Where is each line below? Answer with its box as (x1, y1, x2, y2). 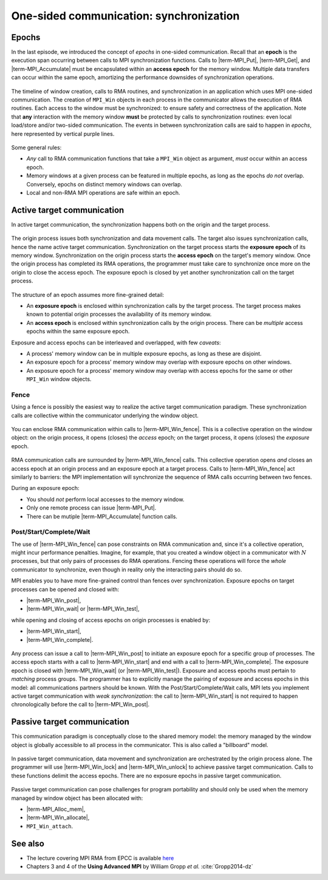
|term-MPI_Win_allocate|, (26, 814, 90, 821)
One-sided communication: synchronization (11, 9, 240, 22)
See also (11, 838, 45, 848)
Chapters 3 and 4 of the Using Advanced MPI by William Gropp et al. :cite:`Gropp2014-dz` (26, 863, 253, 870)
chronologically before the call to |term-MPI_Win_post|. (11, 701, 150, 708)
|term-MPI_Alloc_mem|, (26, 805, 86, 813)
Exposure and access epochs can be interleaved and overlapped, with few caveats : (11, 339, 221, 346)
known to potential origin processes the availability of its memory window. (26, 310, 212, 318)
